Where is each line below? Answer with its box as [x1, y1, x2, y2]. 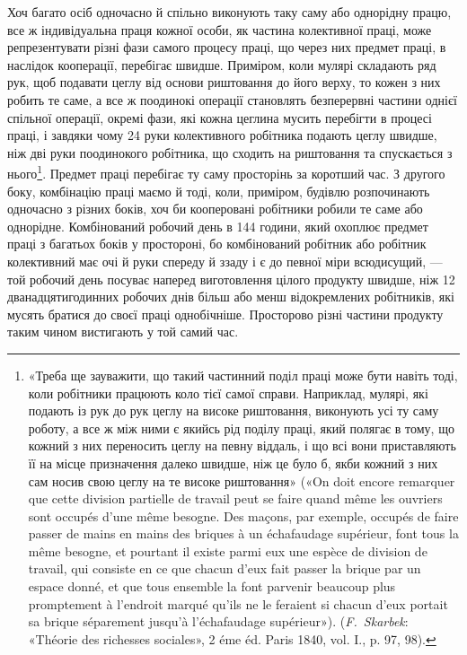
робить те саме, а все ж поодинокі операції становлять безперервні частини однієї [7, 90, 457, 109]
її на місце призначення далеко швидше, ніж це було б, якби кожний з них [28, 453, 438, 472]
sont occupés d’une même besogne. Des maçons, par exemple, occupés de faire [28, 506, 459, 525]
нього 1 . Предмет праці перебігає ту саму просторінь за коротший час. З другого [7, 162, 445, 182]
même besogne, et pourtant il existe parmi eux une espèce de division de [28, 541, 427, 560]
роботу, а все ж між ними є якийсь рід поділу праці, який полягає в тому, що [28, 418, 454, 437]
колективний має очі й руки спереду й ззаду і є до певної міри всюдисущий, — [7, 251, 443, 270]
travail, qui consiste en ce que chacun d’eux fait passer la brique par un [28, 559, 421, 578]
